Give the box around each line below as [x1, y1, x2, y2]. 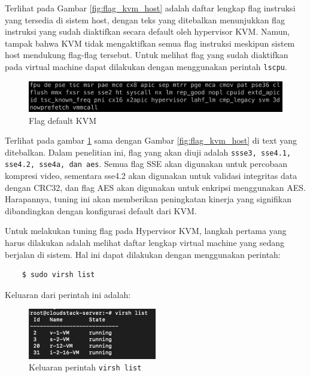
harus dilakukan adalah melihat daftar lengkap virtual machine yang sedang [5, 236, 285, 249]
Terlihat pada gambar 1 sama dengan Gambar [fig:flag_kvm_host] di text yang [5, 134, 297, 147]
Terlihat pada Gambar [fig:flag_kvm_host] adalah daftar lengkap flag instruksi [5, 2, 296, 14]
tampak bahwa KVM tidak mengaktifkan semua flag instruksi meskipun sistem [5, 37, 295, 49]
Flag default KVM [29, 114, 96, 126]
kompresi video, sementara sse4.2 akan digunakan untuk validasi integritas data [5, 169, 297, 182]
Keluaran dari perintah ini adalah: [5, 288, 131, 300]
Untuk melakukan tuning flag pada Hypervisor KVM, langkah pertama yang [5, 224, 287, 237]
